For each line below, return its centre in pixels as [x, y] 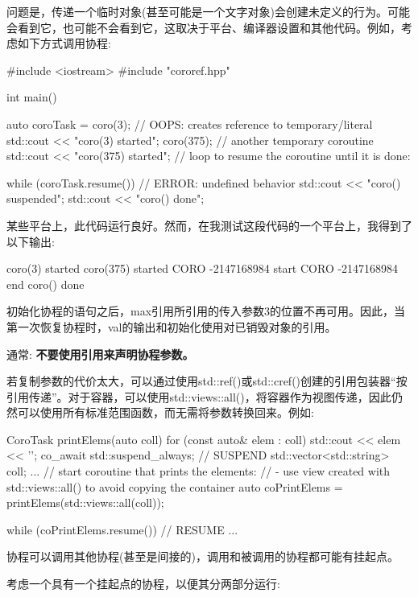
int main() [32, 97]
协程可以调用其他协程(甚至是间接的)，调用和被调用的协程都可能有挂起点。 [203, 556]
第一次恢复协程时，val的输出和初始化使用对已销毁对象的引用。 [172, 326]
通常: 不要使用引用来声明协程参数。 [100, 354]
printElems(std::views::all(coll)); [85, 502]
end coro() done [46, 284]
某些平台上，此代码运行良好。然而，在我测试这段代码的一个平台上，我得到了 [209, 225]
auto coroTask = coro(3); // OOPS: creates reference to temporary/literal [190, 124]
